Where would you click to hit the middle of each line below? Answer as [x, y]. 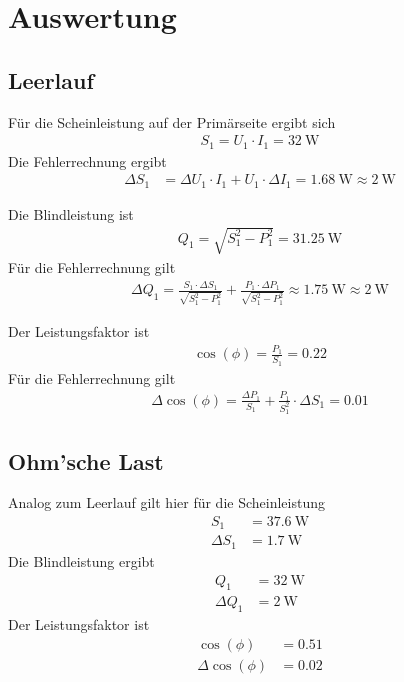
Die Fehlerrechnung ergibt [87, 160]
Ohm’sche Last [86, 460]
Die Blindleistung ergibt [81, 560]
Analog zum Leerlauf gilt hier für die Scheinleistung [166, 502]
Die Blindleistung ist [71, 213]
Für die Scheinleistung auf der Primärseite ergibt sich [172, 121]
